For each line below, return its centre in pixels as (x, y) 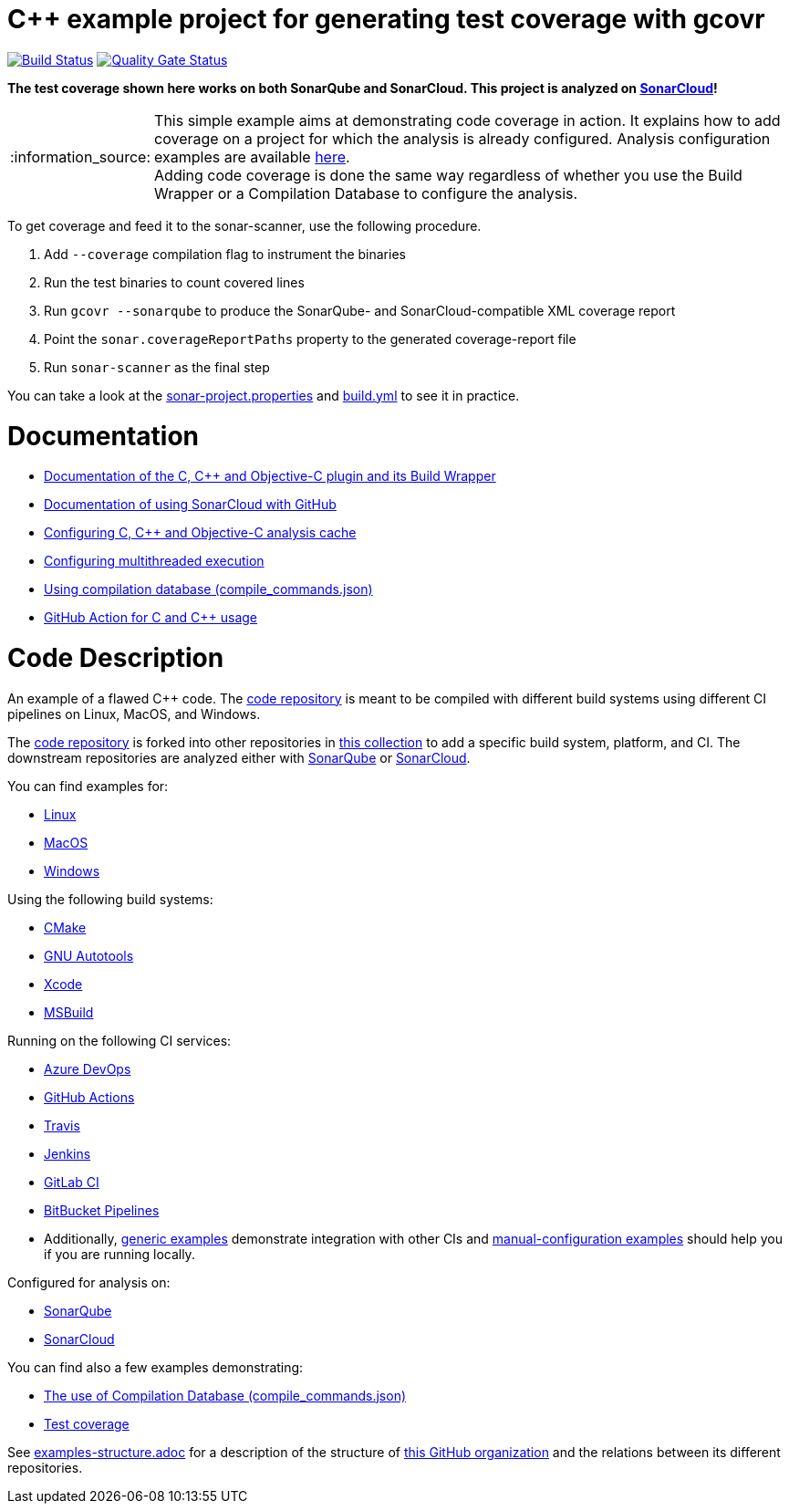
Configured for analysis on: (89, 1282)
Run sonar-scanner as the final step (157, 367)
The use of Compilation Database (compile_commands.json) (225, 1395)
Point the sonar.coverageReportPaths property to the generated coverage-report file (310, 339)
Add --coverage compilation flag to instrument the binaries (225, 254)
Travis (62, 1125)
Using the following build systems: (110, 899)
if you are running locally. (119, 1254)
